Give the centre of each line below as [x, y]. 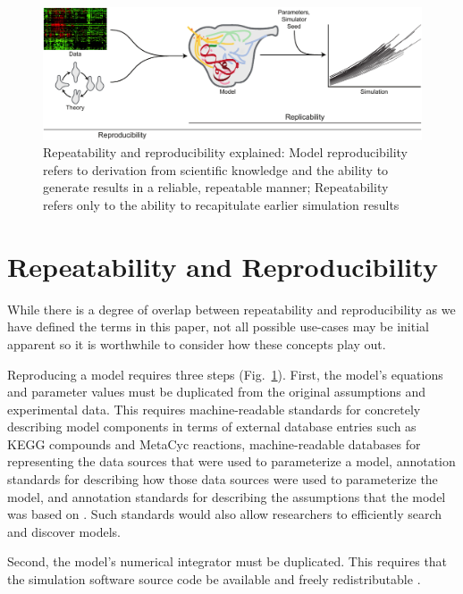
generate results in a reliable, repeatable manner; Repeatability [216, 187]
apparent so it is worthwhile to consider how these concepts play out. [197, 343]
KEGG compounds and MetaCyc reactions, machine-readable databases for [214, 443]
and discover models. [64, 531]
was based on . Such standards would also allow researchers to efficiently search [225, 514]
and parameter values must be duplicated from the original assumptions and [217, 392]
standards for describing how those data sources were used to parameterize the [223, 479]
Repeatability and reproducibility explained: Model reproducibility [226, 152]
